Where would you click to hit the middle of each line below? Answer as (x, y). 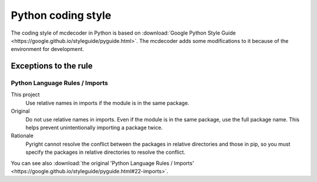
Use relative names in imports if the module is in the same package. (107, 103)
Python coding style (61, 15)
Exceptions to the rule (52, 66)
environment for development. (48, 49)
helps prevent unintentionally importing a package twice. (94, 128)
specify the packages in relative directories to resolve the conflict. (105, 152)
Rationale (22, 136)
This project (26, 95)
